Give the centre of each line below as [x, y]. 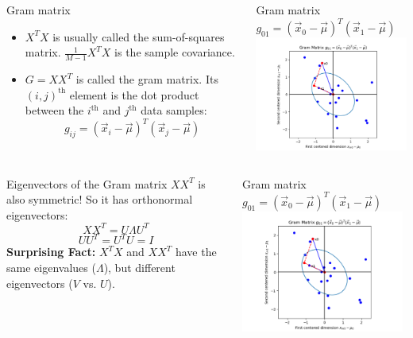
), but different [139, 268]
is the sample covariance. [175, 52]
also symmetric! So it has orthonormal [100, 199]
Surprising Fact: [51, 252]
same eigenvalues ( [51, 268]
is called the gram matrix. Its [147, 79]
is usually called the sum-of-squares [139, 36]
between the [54, 110]
